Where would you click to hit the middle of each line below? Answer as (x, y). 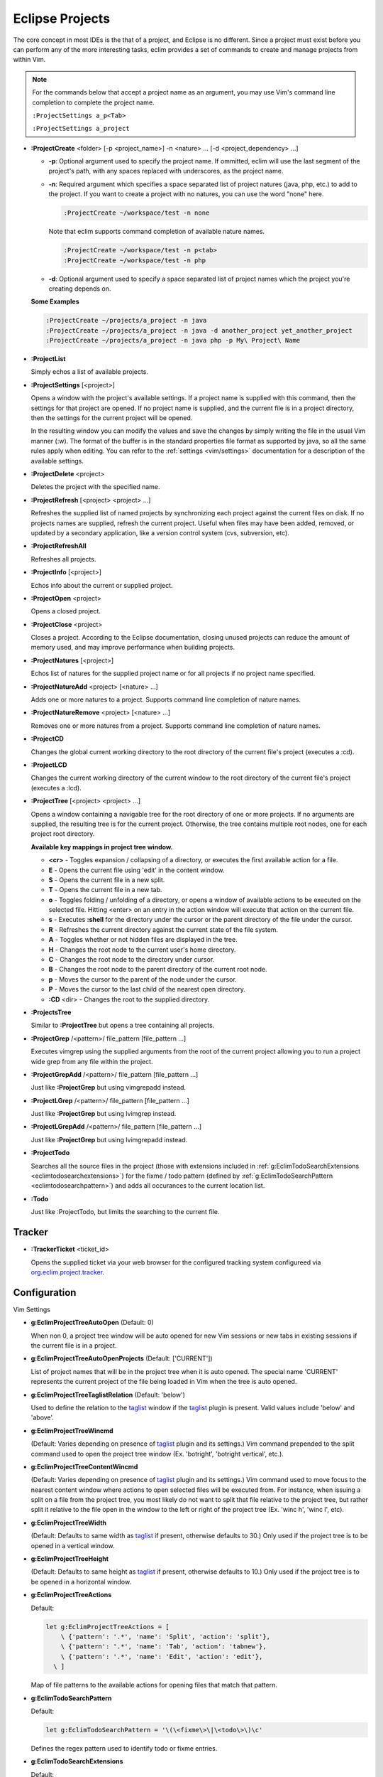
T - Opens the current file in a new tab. (105, 890)
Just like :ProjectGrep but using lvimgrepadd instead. (109, 1139)
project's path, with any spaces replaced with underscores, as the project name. (166, 171)
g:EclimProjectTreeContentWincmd (84, 1466)
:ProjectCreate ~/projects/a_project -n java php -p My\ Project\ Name (173, 340)
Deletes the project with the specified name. (95, 487)
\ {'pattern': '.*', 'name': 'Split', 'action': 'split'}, (166, 1636)
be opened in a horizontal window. (81, 1582)
